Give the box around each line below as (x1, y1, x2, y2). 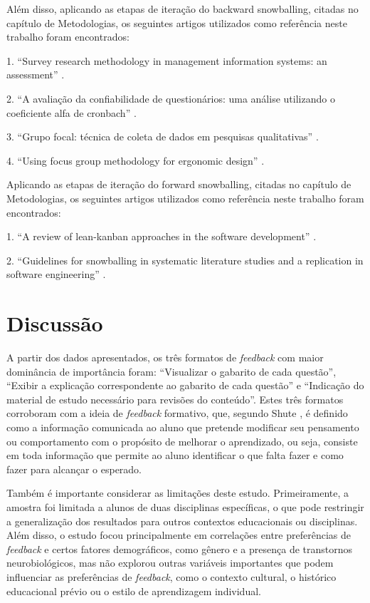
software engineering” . (6, 267, 106, 282)
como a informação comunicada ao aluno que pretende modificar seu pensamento (6, 420, 359, 434)
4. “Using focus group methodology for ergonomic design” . (6, 153, 265, 167)
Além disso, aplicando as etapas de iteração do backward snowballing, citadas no (6, 1, 359, 16)
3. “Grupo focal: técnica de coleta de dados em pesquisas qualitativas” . (6, 129, 319, 144)
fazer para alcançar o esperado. (6, 461, 142, 476)
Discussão (6, 309, 103, 338)
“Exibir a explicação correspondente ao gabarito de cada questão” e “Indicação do (6, 378, 364, 393)
